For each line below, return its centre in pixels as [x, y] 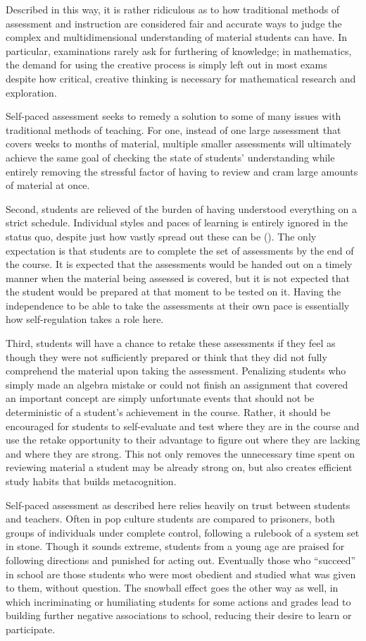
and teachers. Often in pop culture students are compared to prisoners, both [170, 519]
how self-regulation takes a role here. [85, 319]
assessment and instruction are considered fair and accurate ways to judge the [174, 23]
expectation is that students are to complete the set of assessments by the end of [180, 250]
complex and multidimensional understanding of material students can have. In [176, 37]
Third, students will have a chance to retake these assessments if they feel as [171, 343]
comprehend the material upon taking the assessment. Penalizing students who [176, 371]
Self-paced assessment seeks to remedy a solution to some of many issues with [173, 116]
